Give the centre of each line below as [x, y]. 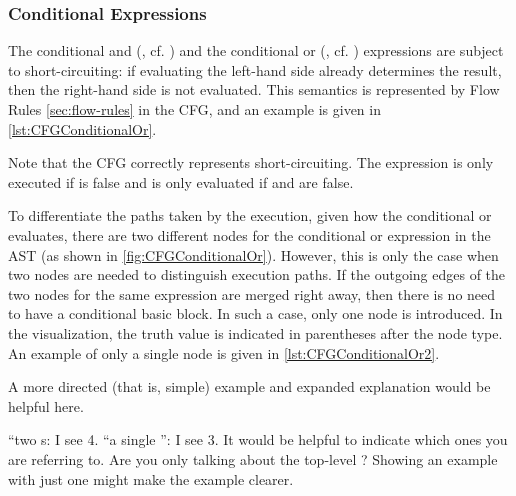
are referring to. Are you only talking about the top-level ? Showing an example [253, 458]
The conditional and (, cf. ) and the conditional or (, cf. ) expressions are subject [256, 50]
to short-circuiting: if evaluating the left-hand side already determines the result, [255, 69]
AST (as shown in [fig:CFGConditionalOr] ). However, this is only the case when [253, 254]
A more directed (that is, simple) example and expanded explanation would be [249, 386]
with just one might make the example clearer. [151, 478]
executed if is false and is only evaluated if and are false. [181, 181]
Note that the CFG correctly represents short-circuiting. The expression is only [251, 162]
